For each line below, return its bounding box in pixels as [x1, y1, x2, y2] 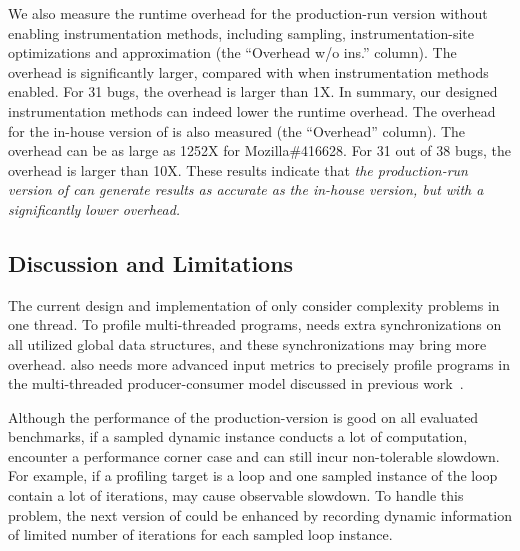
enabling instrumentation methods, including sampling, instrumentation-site [8, 22, 475, 43]
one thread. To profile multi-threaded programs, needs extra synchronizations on [8, 314, 502, 335]
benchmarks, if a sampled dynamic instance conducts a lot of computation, [8, 426, 468, 447]
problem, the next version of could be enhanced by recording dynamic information [8, 504, 512, 525]
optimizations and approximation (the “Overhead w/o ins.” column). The [8, 42, 457, 63]
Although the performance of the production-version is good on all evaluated [8, 406, 479, 427]
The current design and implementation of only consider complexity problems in [8, 294, 500, 315]
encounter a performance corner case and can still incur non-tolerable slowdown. [8, 445, 500, 466]
